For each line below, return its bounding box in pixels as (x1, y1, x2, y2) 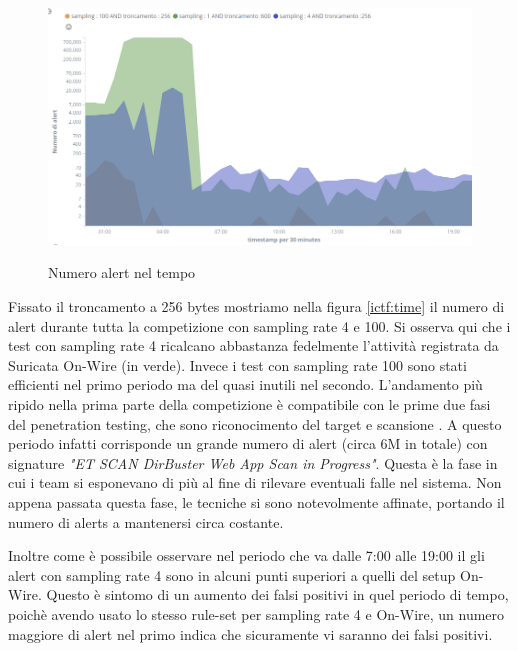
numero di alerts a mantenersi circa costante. (8, 511, 284, 532)
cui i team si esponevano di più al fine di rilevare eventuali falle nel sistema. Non (8, 472, 502, 493)
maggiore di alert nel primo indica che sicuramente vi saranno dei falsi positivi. (8, 623, 493, 644)
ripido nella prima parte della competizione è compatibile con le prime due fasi (8, 393, 491, 414)
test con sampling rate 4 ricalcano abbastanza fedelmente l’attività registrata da (8, 335, 499, 356)
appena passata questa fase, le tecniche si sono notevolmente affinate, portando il (8, 491, 505, 512)
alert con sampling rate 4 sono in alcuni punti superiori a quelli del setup (8, 564, 456, 585)
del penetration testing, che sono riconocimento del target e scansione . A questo (8, 413, 502, 434)
